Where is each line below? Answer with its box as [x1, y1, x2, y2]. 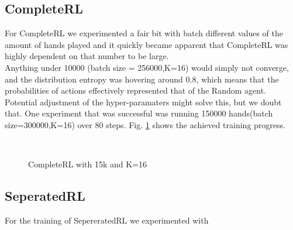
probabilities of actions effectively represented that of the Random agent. [5, 84, 266, 97]
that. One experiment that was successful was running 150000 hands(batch [5, 107, 273, 119]
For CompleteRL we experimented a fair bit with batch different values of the [5, 27, 284, 39]
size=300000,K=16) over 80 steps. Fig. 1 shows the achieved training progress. [5, 118, 285, 131]
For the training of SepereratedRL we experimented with [5, 214, 209, 226]
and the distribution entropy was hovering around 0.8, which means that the [5, 73, 279, 85]
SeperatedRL [5, 187, 85, 205]
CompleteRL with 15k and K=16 [28, 158, 147, 170]
